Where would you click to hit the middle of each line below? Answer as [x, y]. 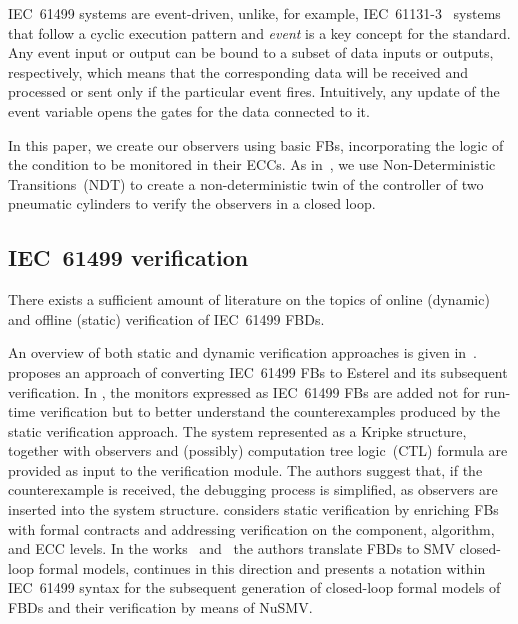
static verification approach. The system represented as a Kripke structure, [237, 430]
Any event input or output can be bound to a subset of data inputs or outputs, [251, 52]
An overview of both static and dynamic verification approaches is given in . [242, 352]
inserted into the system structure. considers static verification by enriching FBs [253, 509]
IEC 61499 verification [128, 257]
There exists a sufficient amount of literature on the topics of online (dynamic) [249, 299]
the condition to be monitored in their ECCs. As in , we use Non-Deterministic [252, 164]
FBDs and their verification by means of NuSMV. [160, 607]
